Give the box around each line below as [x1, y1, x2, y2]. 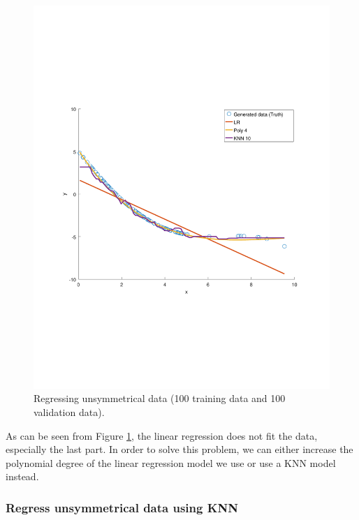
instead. [6, 469, 39, 484]
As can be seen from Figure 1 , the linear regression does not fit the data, [6, 428, 318, 443]
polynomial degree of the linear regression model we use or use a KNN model [6, 455, 336, 470]
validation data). [34, 405, 105, 419]
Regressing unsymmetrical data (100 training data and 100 [34, 391, 286, 406]
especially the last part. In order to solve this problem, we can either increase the [6, 442, 353, 456]
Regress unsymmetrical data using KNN [6, 498, 238, 516]
